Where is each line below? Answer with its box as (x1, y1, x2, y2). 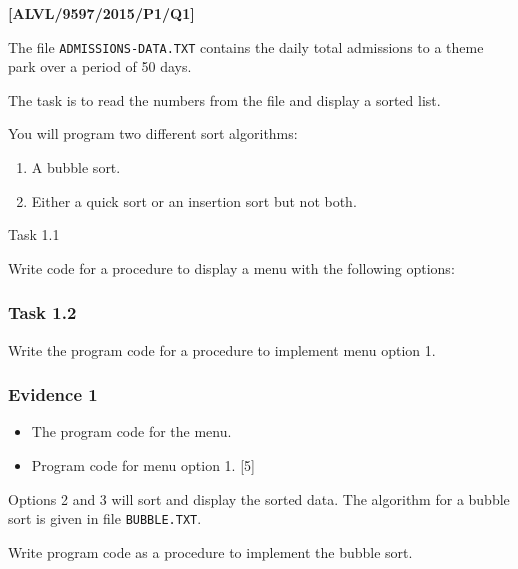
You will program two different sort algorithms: (8, 123, 298, 144)
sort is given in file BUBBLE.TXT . (8, 508, 202, 529)
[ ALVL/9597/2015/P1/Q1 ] (8, 3, 195, 23)
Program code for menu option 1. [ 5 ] (31, 455, 255, 476)
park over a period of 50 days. (8, 56, 192, 77)
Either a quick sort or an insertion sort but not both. (31, 190, 357, 211)
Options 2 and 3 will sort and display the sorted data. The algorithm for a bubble (8, 488, 510, 509)
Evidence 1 (8, 382, 98, 407)
